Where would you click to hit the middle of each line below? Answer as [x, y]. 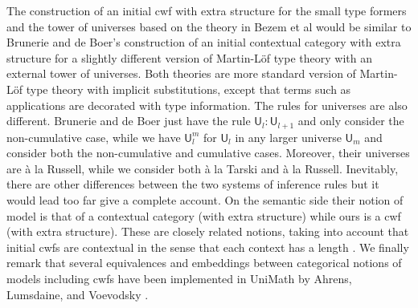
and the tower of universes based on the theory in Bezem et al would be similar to [209, 26]
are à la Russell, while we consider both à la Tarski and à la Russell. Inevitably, [203, 168]
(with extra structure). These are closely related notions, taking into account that [208, 231]
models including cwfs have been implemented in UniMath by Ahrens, [179, 278]
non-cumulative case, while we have [94, 137]
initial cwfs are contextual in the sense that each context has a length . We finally [208, 247]
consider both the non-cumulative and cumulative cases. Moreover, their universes [208, 153]
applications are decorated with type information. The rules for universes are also [207, 105]
